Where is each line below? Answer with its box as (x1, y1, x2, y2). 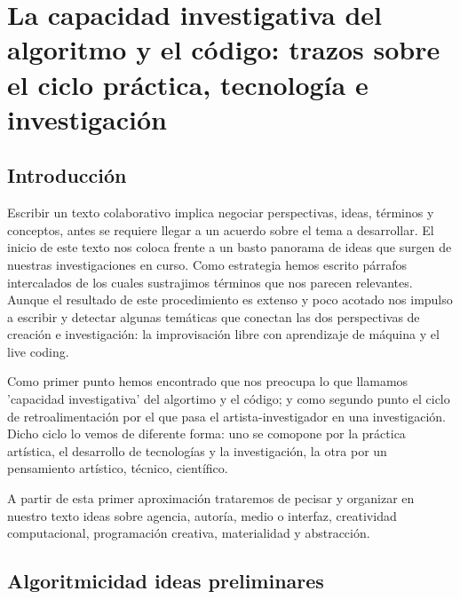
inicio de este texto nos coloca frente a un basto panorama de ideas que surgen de (7, 238, 452, 256)
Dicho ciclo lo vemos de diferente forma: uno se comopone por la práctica (7, 424, 406, 443)
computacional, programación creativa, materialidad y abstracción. (7, 524, 370, 542)
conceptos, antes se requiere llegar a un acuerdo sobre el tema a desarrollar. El (7, 220, 434, 239)
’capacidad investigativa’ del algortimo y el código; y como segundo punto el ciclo (7, 390, 450, 408)
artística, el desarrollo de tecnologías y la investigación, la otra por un (7, 441, 387, 460)
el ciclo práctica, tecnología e (7, 66, 369, 102)
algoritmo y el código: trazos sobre (7, 31, 440, 67)
